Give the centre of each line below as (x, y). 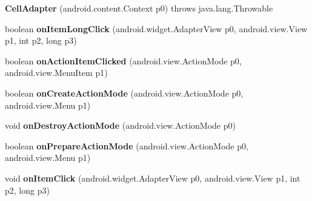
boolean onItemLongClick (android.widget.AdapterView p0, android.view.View (156, 28)
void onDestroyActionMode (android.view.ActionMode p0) (120, 125)
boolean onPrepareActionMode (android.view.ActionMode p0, (127, 145)
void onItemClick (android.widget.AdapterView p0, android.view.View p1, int (153, 178)
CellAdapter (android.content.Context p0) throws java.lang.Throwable (139, 8)
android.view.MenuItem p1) (56, 73)
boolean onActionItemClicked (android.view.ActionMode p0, (123, 60)
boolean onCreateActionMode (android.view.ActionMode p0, (124, 93)
